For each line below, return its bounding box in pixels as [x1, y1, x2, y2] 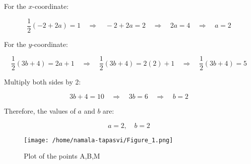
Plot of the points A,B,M [24, 151, 100, 161]
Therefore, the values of [4, 105, 76, 116]
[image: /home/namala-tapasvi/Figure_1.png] [24, 136, 173, 144]
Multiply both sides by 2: [4, 77, 81, 87]
